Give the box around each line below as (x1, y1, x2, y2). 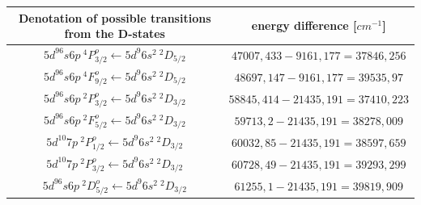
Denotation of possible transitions (18, 9, 211, 26)
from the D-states (64, 25, 165, 42)
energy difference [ (251, 17, 357, 34)
